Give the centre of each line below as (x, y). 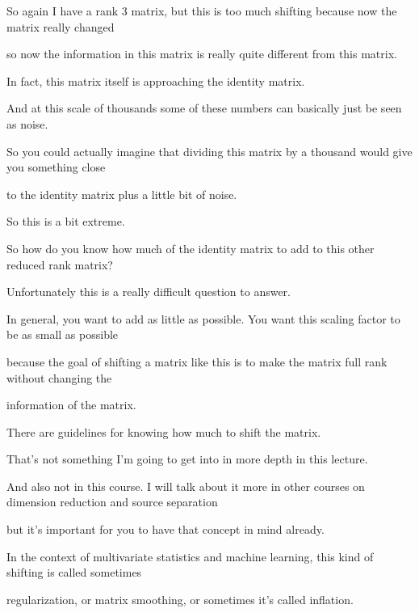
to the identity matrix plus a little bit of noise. (122, 194)
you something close (56, 167)
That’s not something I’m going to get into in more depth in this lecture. (187, 459)
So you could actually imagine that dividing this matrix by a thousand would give (209, 151)
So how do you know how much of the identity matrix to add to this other (191, 248)
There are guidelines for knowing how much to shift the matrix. (164, 431)
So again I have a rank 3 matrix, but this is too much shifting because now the (202, 11)
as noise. (27, 123)
